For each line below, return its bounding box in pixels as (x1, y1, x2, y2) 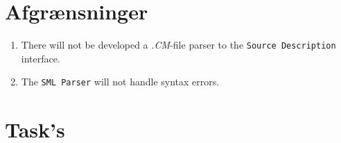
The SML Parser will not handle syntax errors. (21, 74, 220, 89)
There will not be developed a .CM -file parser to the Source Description (21, 37, 336, 52)
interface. (21, 51, 60, 65)
